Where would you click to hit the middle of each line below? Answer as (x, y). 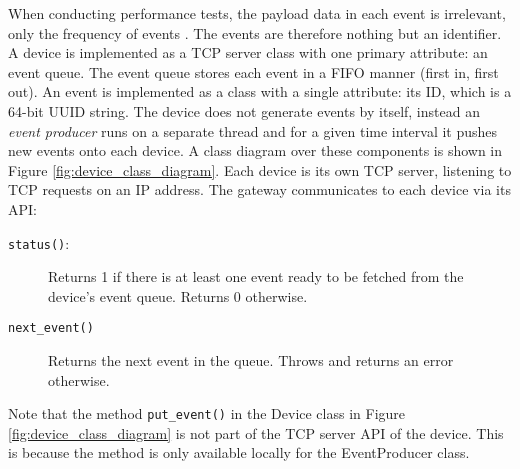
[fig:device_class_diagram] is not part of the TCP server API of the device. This (256, 432)
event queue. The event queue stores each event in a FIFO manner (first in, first (253, 71)
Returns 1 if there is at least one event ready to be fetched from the (256, 276)
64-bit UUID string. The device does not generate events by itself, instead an (244, 110)
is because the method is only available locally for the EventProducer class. (239, 452)
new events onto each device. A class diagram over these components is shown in (255, 150)
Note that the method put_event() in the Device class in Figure (207, 413)
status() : (39, 242)
